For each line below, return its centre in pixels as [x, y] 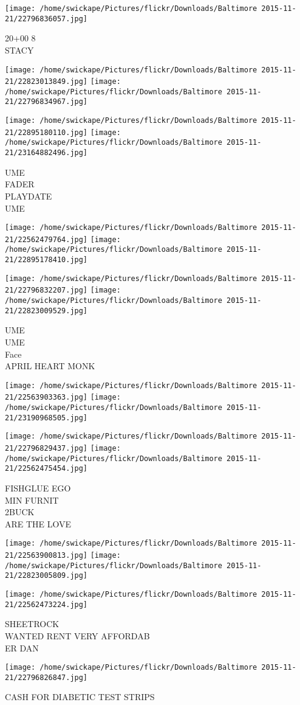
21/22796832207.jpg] [46, 290]
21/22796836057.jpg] [46, 19]
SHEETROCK [32, 624]
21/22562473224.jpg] [46, 604]
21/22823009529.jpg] [46, 311]
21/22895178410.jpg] [46, 260]
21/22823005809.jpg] [46, 576]
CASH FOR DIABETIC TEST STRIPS [80, 697]
